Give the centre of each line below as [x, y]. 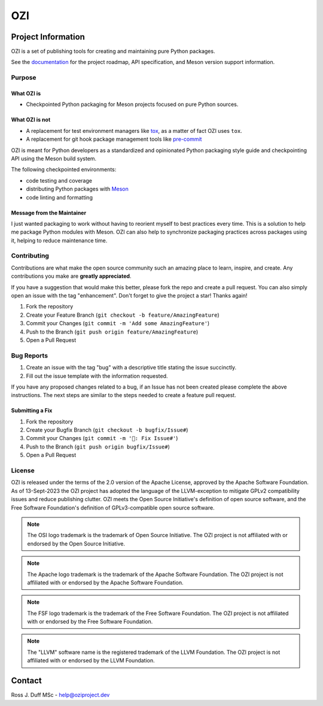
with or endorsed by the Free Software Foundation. [90, 622]
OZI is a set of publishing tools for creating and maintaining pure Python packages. [113, 51]
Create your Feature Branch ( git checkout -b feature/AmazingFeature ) [123, 315]
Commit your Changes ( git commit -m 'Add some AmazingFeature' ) [118, 323]
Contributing [30, 256]
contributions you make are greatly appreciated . [71, 276]
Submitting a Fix [32, 411]
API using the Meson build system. [54, 158]
